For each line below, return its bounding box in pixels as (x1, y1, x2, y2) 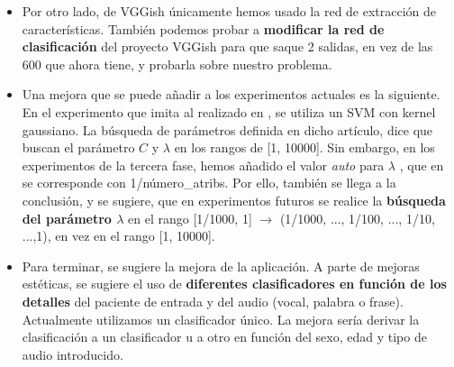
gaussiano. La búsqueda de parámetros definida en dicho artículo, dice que (22, 120, 433, 139)
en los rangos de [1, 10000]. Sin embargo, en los (174, 138, 435, 157)
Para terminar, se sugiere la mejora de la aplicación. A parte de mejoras (22, 256, 420, 275)
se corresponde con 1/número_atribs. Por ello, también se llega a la (22, 173, 396, 192)
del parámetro (22, 208, 112, 227)
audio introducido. (22, 344, 123, 363)
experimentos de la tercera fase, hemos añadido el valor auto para (22, 155, 385, 174)
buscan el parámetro (22, 138, 135, 157)
